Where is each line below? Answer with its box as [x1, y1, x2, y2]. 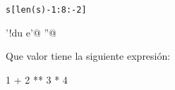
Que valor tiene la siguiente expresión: [6, 49, 171, 63]
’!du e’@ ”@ [6, 25, 56, 39]
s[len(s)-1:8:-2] [6, 5, 87, 15]
